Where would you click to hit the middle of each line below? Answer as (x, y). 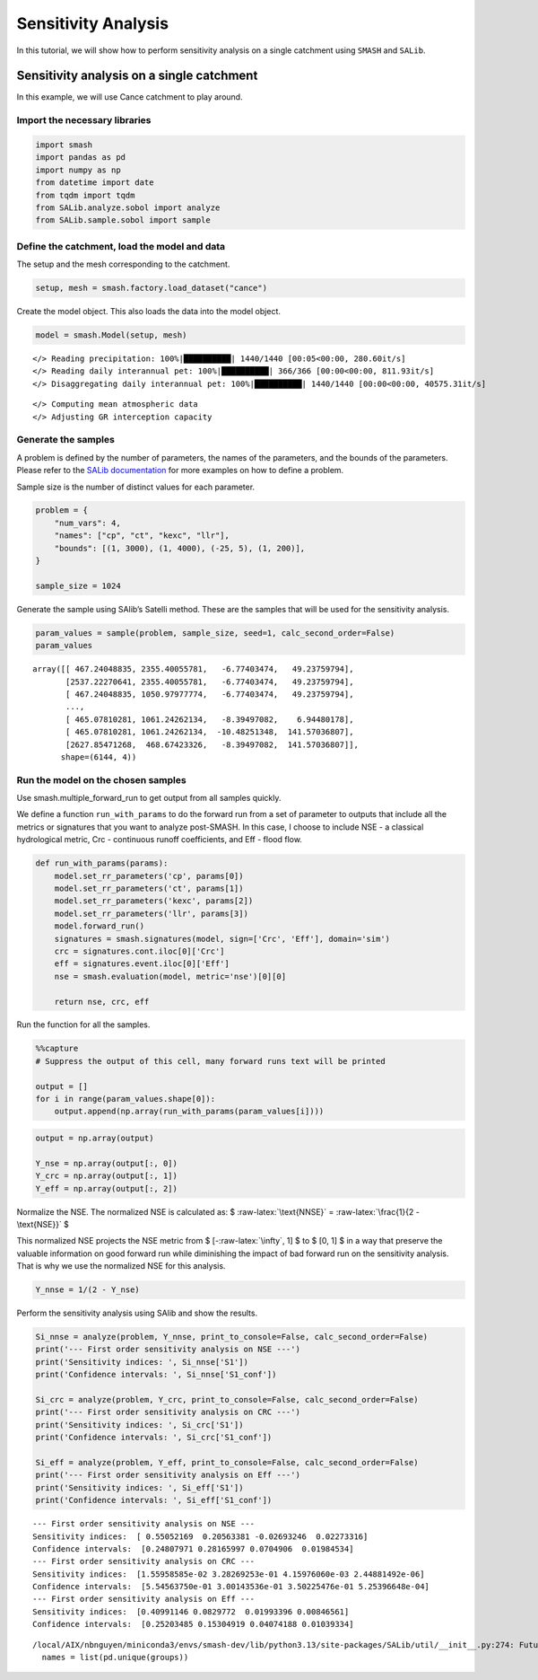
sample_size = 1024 (78, 585)
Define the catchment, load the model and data (121, 246)
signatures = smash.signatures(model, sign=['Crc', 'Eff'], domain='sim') (222, 939)
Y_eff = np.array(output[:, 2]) (107, 1188)
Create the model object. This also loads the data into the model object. (149, 312)
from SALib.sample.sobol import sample (123, 220)
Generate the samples (66, 440)
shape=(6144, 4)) (99, 757)
